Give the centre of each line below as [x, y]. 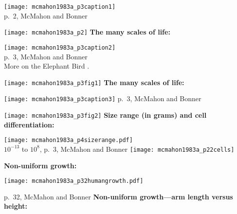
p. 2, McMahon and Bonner [46, 15]
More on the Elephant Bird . [47, 66]
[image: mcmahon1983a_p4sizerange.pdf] [68, 140]
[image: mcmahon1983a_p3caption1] [60, 7]
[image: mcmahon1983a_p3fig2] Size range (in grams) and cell [105, 115]
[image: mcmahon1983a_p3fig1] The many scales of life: [94, 82]
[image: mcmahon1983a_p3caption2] [60, 47]
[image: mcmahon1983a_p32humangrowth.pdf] [74, 181]
